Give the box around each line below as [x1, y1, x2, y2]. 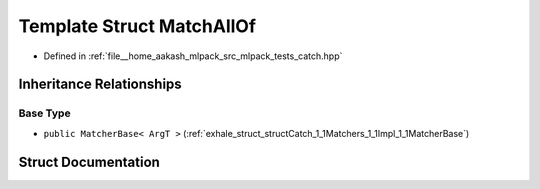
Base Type [18, 106, 71, 120]
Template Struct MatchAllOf [18, 15, 257, 37]
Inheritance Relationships [18, 76, 182, 93]
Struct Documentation [18, 153, 160, 170]
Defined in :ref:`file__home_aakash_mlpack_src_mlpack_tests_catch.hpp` [43, 50, 343, 62]
